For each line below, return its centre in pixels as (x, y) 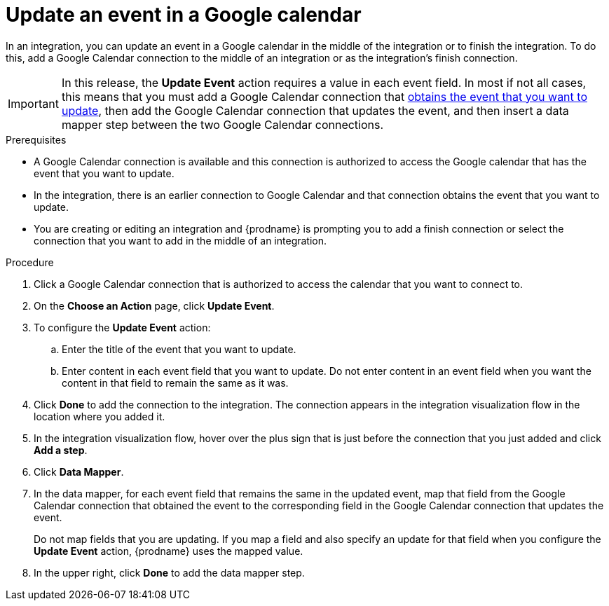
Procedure (30, 262)
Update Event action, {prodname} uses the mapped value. (169, 551)
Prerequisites (36, 139)
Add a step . (61, 450)
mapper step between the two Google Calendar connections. (223, 124)
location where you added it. (100, 416)
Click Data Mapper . (79, 471)
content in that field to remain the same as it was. (175, 383)
